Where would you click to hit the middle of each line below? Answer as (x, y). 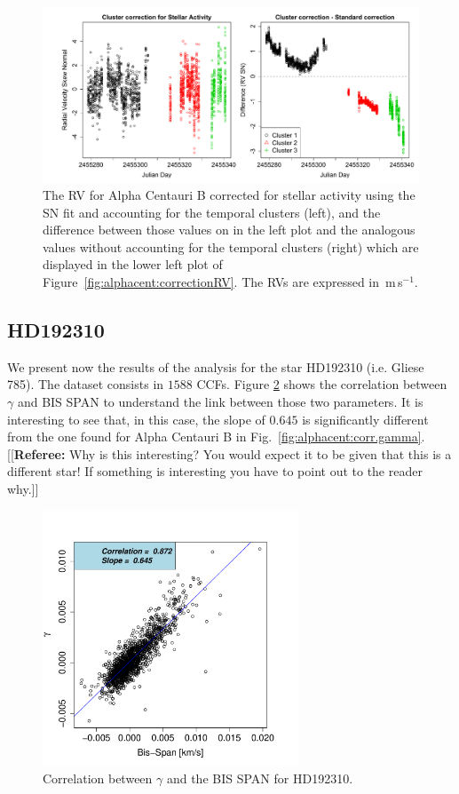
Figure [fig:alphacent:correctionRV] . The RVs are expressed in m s (223, 282)
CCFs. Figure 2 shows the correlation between (322, 384)
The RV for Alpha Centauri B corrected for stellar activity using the (229, 195)
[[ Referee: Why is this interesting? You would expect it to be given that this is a (229, 453)
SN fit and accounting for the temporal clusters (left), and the (212, 212)
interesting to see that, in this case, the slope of (136, 419)
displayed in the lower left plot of (133, 264)
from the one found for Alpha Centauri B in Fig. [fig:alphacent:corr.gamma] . (216, 437)
